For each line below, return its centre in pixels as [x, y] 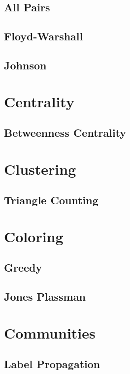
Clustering [40, 169]
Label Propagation [52, 364]
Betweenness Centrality [65, 133]
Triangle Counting [51, 200]
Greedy [23, 267]
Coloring [34, 236]
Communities [50, 332]
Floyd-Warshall [44, 36]
